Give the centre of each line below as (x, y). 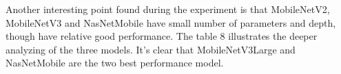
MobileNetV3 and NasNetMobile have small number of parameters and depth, (171, 22)
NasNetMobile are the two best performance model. (115, 63)
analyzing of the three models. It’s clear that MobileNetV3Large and (151, 49)
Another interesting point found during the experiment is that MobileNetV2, (168, 9)
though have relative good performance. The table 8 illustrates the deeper (162, 36)
